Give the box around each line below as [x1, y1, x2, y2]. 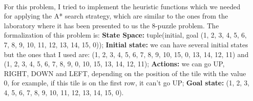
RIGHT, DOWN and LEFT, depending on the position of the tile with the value [4, 68, 246, 78]
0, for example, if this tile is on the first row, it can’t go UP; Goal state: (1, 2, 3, [4, 78, 250, 88]
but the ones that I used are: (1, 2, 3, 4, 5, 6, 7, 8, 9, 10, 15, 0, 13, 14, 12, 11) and [4, 49, 249, 59]
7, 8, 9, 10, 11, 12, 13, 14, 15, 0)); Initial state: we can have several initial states [4, 39, 248, 49]
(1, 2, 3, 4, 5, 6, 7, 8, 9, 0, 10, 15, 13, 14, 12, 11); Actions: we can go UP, [4, 59, 225, 69]
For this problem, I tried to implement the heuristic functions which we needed [4, 1, 240, 11]
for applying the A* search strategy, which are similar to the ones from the [4, 11, 228, 21]
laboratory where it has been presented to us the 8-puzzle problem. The [4, 20, 219, 30]
